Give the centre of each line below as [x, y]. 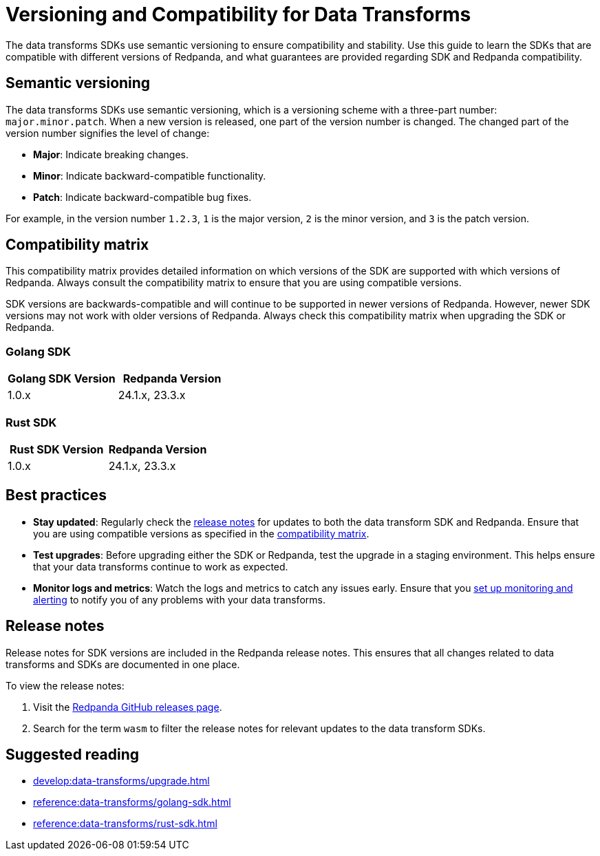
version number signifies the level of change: [108, 133]
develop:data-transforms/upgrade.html [121, 781]
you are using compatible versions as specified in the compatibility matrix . [201, 533]
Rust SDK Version [57, 449]
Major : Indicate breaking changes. [111, 154]
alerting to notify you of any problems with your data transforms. [179, 599]
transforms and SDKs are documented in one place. [123, 664]
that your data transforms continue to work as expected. [161, 566]
